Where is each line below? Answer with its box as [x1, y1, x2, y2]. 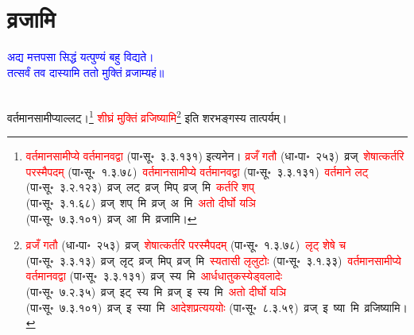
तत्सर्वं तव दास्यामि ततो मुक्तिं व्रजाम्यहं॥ [7, 64, 164, 80]
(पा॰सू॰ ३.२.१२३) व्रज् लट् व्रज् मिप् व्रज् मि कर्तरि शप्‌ [25, 179, 255, 195]
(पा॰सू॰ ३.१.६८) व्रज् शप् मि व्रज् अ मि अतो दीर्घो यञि [25, 194, 256, 210]
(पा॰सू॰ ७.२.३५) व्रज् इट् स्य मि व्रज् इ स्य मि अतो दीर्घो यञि [25, 283, 286, 299]
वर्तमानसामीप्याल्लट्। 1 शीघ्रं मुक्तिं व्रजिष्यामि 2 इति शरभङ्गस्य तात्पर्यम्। [7, 106, 288, 125]
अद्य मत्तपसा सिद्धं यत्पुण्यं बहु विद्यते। [7, 48, 154, 65]
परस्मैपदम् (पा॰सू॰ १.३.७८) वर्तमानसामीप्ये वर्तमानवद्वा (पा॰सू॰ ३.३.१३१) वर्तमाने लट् [25, 163, 369, 179]
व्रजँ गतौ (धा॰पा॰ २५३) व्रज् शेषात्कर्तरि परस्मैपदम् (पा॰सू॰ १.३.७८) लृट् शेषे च [25, 237, 346, 253]
